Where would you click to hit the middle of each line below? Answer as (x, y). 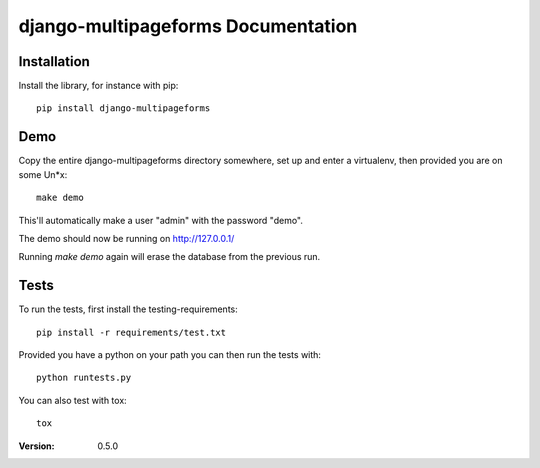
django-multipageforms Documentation (188, 26)
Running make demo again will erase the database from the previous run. (169, 257)
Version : (36, 446)
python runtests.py (84, 378)
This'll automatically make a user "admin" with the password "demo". (161, 220)
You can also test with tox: (72, 400)
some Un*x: (43, 174)
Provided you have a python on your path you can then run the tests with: (170, 354)
